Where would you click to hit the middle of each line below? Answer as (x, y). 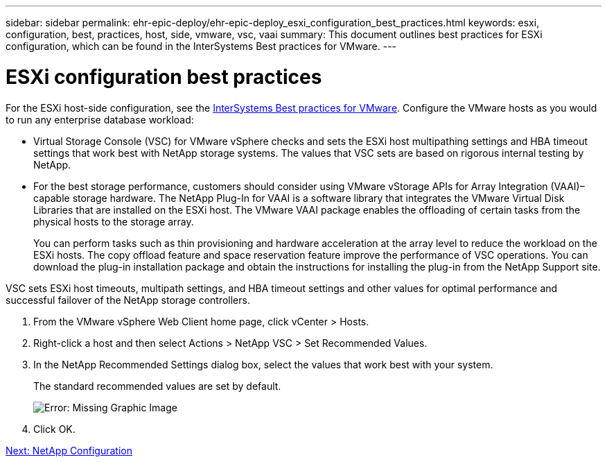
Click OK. (54, 429)
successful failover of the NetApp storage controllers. (128, 300)
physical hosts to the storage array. (114, 221)
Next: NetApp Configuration (69, 450)
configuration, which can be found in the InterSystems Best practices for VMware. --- (201, 46)
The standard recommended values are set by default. (157, 386)
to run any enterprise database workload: (100, 119)
